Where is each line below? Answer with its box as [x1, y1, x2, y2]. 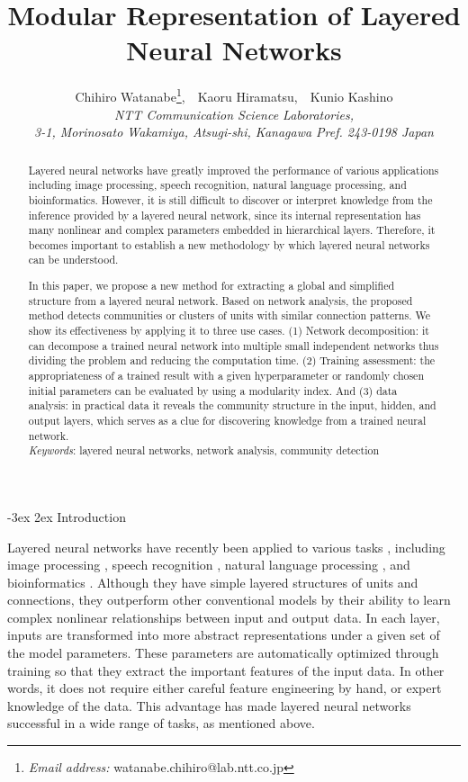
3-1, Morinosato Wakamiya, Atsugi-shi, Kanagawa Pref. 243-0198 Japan [34, 122, 434, 141]
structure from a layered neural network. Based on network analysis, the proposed [28, 292, 413, 308]
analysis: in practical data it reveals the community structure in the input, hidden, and [28, 398, 436, 413]
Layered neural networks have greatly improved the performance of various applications [28, 162, 439, 177]
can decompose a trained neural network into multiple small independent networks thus [28, 337, 439, 353]
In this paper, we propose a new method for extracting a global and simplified [28, 278, 395, 293]
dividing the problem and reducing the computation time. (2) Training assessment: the [28, 353, 436, 368]
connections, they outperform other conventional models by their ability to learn [7, 590, 451, 609]
